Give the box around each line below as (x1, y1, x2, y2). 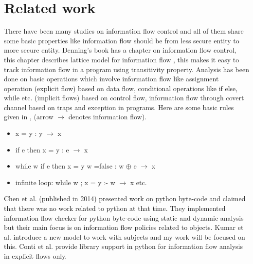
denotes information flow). (68, 112, 147, 122)
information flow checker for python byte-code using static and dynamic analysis (4, 212, 244, 223)
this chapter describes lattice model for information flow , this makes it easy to (4, 54, 239, 64)
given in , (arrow (4, 112, 54, 122)
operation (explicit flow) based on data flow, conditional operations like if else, (4, 83, 238, 93)
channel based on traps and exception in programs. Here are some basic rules (4, 102, 234, 112)
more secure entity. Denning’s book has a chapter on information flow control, (4, 45, 236, 55)
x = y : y (15, 128, 43, 138)
